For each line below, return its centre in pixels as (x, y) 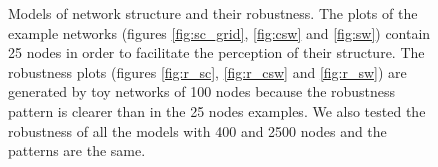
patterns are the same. (77, 150)
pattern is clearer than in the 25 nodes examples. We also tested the (217, 110)
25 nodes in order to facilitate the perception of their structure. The (216, 52)
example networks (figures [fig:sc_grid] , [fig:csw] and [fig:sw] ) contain (219, 32)
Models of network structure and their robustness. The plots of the (213, 13)
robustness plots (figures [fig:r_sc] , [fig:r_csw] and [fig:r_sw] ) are (207, 71)
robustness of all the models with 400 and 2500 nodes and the (197, 130)
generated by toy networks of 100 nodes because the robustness (202, 91)
